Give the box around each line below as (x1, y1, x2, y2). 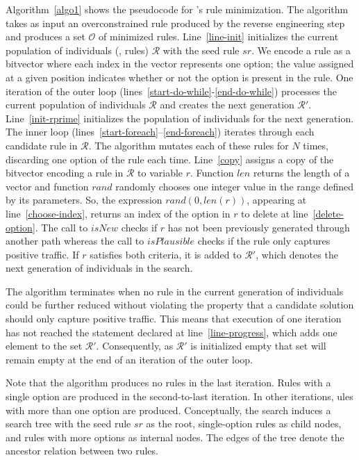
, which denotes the (256, 247, 338, 261)
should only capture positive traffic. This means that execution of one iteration (6, 311, 342, 326)
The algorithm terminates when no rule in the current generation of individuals (6, 284, 344, 298)
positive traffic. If (6, 247, 79, 261)
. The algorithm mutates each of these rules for (88, 138, 289, 152)
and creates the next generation (160, 97, 294, 112)
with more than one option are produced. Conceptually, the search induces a (6, 402, 331, 417)
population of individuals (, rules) (6, 42, 149, 57)
